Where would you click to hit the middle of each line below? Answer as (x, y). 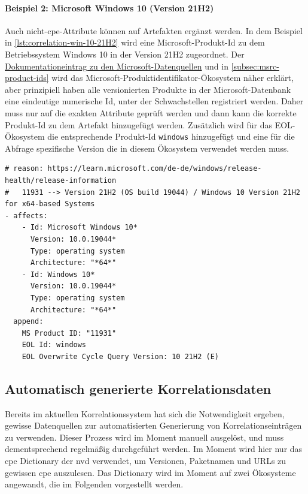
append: (28, 322)
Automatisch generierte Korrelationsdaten (138, 388)
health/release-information (61, 180)
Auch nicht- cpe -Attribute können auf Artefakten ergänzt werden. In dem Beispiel (154, 30)
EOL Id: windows (54, 345)
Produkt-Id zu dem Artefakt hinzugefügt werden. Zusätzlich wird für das (139, 124)
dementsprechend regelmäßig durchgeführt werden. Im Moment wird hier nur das (154, 449)
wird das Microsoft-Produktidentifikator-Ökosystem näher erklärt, (173, 78)
